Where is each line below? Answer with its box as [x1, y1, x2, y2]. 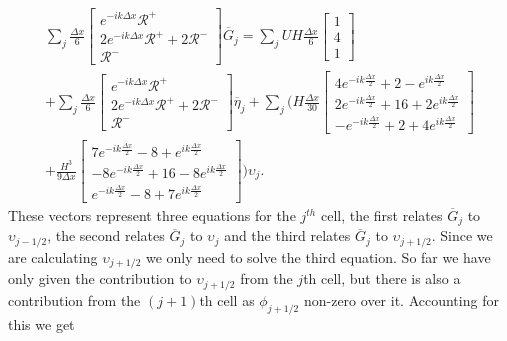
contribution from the [8, 289, 141, 310]
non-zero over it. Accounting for [303, 289, 499, 310]
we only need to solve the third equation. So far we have [145, 246, 491, 267]
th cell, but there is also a [303, 268, 461, 289]
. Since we [431, 225, 493, 246]
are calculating [8, 246, 98, 267]
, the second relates [47, 225, 165, 246]
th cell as [199, 289, 255, 310]
